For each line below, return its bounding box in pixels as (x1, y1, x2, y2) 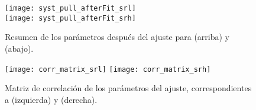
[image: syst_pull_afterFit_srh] (5, 14, 136, 22)
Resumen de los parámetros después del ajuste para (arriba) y (5, 31, 230, 43)
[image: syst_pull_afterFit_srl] (5, 4, 136, 12)
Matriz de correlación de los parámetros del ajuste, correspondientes (5, 82, 252, 94)
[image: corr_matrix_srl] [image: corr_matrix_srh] (5, 65, 211, 74)
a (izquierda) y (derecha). (5, 93, 98, 105)
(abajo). (5, 42, 34, 54)
